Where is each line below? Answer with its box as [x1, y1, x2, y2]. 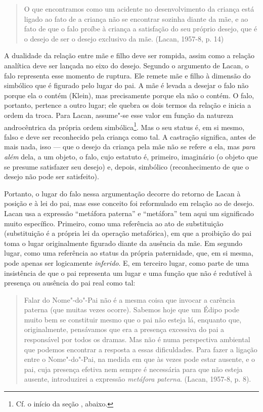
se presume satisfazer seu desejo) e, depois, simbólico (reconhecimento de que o [4, 161, 249, 172]
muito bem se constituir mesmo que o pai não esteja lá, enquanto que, [24, 314, 242, 324]
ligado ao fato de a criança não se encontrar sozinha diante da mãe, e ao [24, 13, 248, 24]
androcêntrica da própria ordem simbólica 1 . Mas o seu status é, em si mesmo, [4, 120, 245, 132]
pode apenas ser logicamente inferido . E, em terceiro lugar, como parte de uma [4, 257, 249, 268]
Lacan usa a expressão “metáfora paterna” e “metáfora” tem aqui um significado [4, 208, 254, 218]
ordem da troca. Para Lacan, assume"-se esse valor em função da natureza [4, 109, 234, 120]
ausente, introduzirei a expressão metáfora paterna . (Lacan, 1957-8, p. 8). [24, 374, 251, 384]
